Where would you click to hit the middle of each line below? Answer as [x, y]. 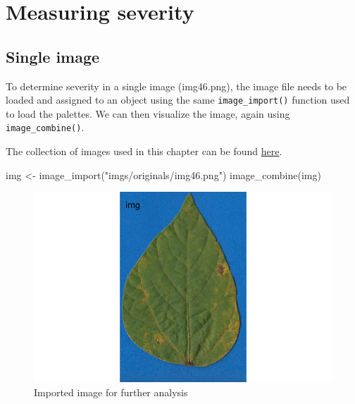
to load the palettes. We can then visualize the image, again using [148, 113]
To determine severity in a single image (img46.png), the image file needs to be [176, 86]
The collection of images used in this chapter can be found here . [144, 151]
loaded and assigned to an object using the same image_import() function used [178, 100]
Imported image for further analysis [111, 392]
